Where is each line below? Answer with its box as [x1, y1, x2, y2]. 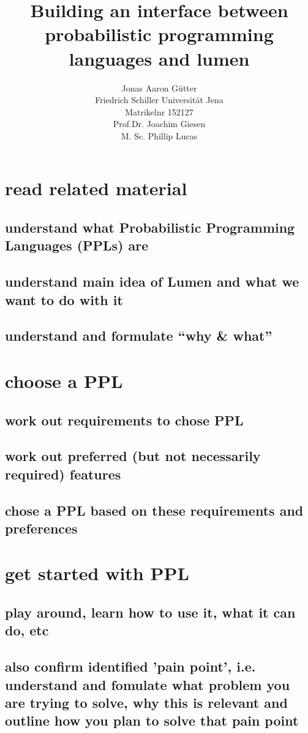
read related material [5, 176, 187, 201]
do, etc [5, 621, 49, 640]
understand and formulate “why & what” [5, 326, 272, 345]
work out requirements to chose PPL [5, 410, 244, 429]
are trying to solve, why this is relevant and [5, 693, 288, 712]
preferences [5, 518, 78, 537]
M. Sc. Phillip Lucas [121, 129, 198, 142]
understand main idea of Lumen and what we [5, 272, 299, 291]
